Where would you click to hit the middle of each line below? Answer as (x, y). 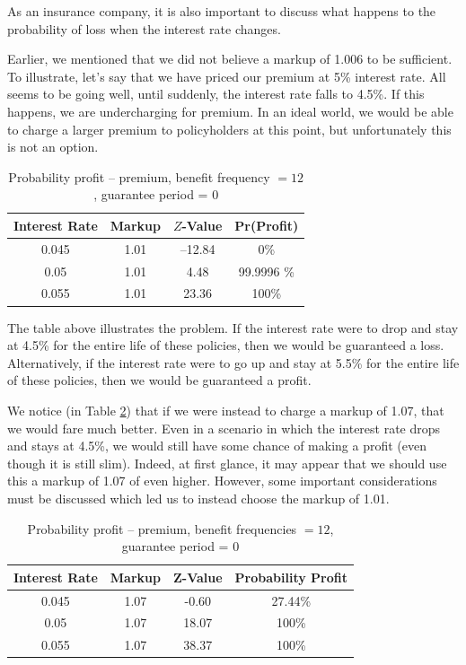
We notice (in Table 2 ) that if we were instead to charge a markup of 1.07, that (226, 410)
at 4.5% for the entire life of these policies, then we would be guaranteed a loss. (226, 345)
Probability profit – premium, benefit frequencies (162, 528)
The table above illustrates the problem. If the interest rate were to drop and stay (233, 327)
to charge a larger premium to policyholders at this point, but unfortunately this (229, 129)
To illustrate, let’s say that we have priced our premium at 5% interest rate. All (227, 76)
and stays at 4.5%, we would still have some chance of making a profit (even (217, 446)
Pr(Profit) (267, 225)
